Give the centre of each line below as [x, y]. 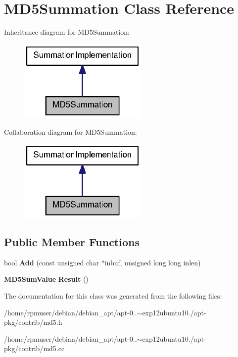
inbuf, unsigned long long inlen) [153, 262]
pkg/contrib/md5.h [33, 322]
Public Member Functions [72, 241]
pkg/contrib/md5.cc [34, 348]
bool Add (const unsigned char [51, 262]
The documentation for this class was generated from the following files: [113, 295]
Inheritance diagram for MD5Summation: [67, 32]
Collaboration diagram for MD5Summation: [71, 131]
